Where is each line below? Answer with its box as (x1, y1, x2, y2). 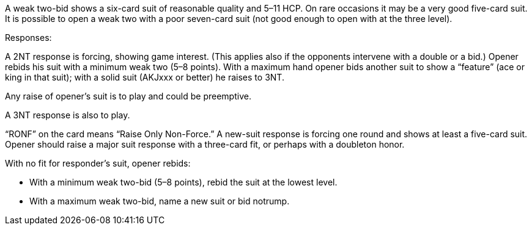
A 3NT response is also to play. (5, 110, 130, 120)
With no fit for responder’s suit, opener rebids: (5, 158, 191, 168)
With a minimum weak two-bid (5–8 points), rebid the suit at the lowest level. (29, 177, 338, 187)
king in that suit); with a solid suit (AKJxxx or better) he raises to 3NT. (5, 72, 284, 82)
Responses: (5, 32, 52, 43)
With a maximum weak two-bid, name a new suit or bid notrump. (29, 196, 290, 206)
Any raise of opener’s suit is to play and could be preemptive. (5, 91, 251, 101)
